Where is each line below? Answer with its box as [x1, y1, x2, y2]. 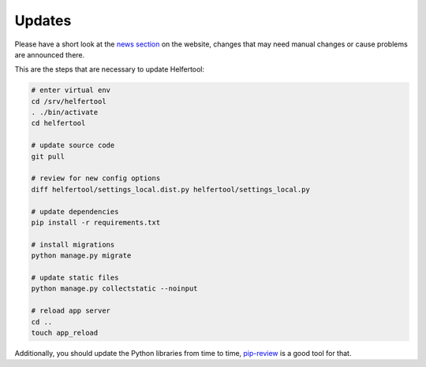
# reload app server [31, 306, 110, 315]
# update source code [31, 141, 115, 150]
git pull [31, 152, 65, 161]
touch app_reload [31, 328, 99, 337]
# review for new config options [31, 174, 161, 183]
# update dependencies [31, 207, 119, 216]
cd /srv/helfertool [31, 97, 106, 106]
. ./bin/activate [31, 108, 99, 117]
